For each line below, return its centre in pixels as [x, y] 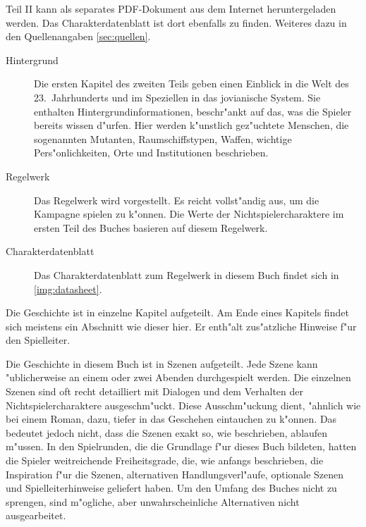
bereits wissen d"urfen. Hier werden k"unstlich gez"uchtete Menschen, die [191, 125]
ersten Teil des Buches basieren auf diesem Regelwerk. [151, 227]
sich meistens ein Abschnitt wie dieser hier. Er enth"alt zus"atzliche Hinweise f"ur [181, 326]
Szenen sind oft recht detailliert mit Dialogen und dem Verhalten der [155, 391]
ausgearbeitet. [36, 515]
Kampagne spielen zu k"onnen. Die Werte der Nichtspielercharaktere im [189, 214]
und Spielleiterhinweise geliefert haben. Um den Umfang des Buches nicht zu [171, 488]
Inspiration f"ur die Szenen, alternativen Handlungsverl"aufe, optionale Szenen [175, 474]
